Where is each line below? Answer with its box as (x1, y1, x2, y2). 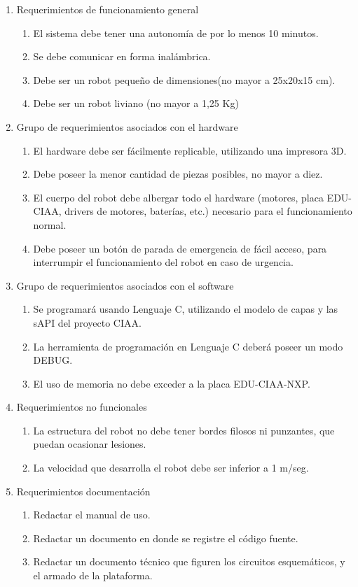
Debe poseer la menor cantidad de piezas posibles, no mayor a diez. (33, 167, 323, 181)
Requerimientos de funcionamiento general (16, 2, 199, 16)
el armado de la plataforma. (33, 568, 153, 583)
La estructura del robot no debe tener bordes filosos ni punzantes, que (33, 423, 335, 437)
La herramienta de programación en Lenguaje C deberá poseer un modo (33, 339, 343, 353)
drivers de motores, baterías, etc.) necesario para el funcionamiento (64, 204, 352, 218)
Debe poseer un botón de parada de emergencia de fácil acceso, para (33, 241, 327, 255)
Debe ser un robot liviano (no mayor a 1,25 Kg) (33, 96, 239, 111)
